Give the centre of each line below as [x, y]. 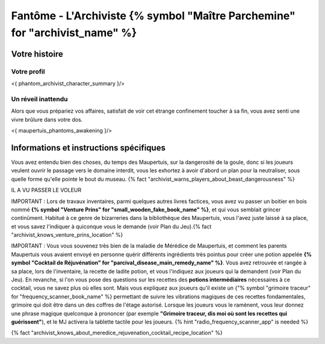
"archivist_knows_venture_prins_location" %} [67, 235]
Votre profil [28, 71]
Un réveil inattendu [39, 99]
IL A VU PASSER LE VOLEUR [46, 190]
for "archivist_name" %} [74, 33]
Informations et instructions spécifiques [88, 148]
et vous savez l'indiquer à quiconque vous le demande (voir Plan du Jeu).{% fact [111, 227]
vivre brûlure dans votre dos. [47, 119]
